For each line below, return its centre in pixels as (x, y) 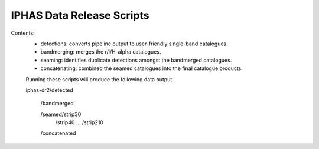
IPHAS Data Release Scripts (80, 15)
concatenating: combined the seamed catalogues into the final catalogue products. (142, 68)
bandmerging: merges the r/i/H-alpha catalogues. (101, 52)
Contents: (23, 33)
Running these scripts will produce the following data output (99, 79)
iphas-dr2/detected (49, 90)
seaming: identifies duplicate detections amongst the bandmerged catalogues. (136, 60)
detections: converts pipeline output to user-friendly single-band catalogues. (134, 44)
